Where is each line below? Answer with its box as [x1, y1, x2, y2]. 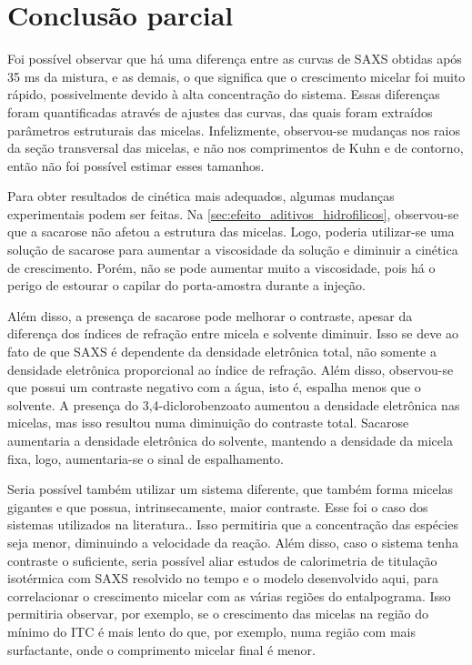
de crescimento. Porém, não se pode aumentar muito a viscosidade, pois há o [7, 257, 436, 277]
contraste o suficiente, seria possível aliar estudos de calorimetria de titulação [7, 550, 437, 569]
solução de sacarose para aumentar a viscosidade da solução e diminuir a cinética [7, 240, 458, 259]
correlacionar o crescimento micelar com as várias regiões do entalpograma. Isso [7, 586, 451, 605]
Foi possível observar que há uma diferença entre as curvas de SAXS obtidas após [7, 49, 462, 68]
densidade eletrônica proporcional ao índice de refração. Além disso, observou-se [7, 359, 454, 378]
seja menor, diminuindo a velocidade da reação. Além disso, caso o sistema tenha [7, 532, 458, 551]
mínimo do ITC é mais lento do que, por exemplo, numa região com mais [7, 621, 416, 640]
